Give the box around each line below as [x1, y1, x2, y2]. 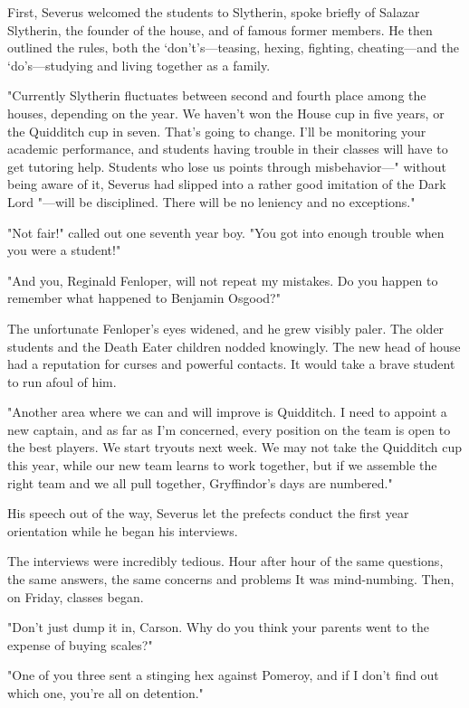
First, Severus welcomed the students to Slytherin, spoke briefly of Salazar [7, 3, 420, 21]
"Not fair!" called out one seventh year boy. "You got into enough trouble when [7, 222, 445, 241]
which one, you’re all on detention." [7, 684, 204, 702]
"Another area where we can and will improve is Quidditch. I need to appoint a [7, 402, 447, 421]
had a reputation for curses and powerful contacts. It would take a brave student [7, 354, 455, 373]
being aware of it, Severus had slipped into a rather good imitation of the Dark [7, 175, 446, 194]
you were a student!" [7, 241, 121, 260]
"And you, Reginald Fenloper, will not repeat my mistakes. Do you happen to [7, 270, 438, 289]
